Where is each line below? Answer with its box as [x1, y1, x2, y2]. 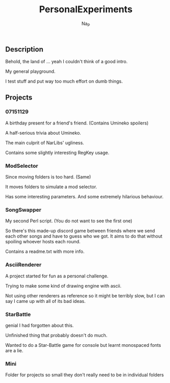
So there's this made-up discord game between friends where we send [5, 228, 155, 234]
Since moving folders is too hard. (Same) [5, 174, 91, 180]
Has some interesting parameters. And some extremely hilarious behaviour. [5, 194, 164, 200]
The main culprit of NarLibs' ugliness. [5, 139, 84, 146]
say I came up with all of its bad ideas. [5, 298, 86, 304]
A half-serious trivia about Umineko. [5, 130, 82, 136]
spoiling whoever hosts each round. [5, 239, 81, 245]
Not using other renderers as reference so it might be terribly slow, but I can [5, 292, 165, 299]
